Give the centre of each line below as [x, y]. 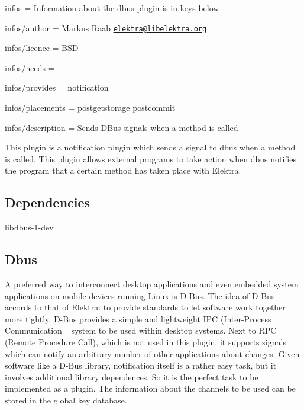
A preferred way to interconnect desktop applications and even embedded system [152, 284]
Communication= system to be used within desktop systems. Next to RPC [141, 330]
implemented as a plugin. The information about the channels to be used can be [150, 388]
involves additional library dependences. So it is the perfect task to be [132, 377]
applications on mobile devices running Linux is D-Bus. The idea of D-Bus [140, 295]
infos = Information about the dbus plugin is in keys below [112, 8]
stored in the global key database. [66, 400]
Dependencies [48, 202]
